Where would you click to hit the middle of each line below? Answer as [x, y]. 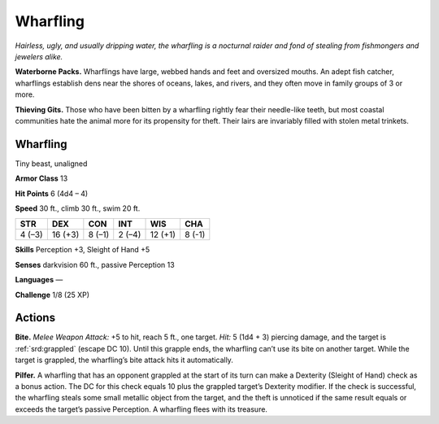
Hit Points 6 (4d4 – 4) [52, 193]
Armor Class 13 [41, 178]
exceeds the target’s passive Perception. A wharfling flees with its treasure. [141, 409]
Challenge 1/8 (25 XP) [52, 295]
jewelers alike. [39, 56]
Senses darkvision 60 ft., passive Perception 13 [95, 264]
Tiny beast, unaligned [51, 164]
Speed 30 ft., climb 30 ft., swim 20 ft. [78, 208]
